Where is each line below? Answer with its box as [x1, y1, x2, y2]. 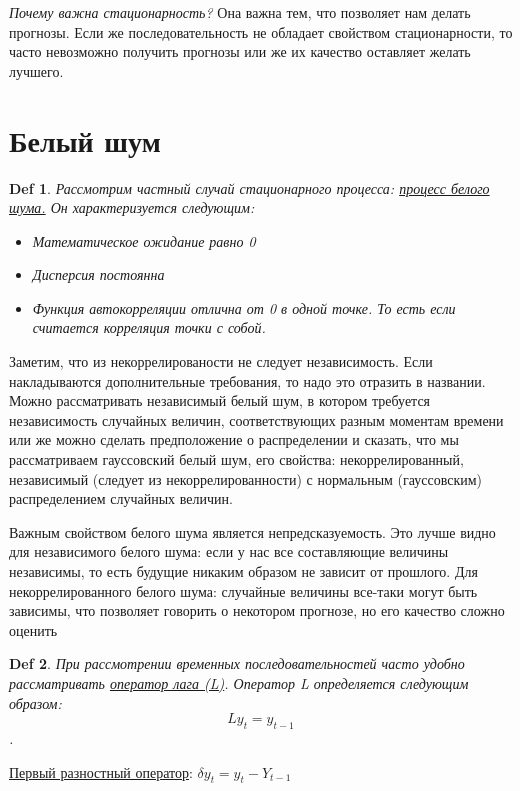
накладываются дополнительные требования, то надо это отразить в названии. [9, 370, 486, 391]
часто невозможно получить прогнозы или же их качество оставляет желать [9, 41, 471, 62]
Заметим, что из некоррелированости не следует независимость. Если [9, 351, 433, 372]
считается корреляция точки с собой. [32, 317, 266, 338]
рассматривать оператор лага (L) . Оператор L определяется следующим [9, 672, 469, 693]
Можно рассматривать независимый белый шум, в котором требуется [9, 390, 431, 411]
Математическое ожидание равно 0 [32, 230, 256, 251]
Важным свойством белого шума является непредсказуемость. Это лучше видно [9, 521, 496, 542]
